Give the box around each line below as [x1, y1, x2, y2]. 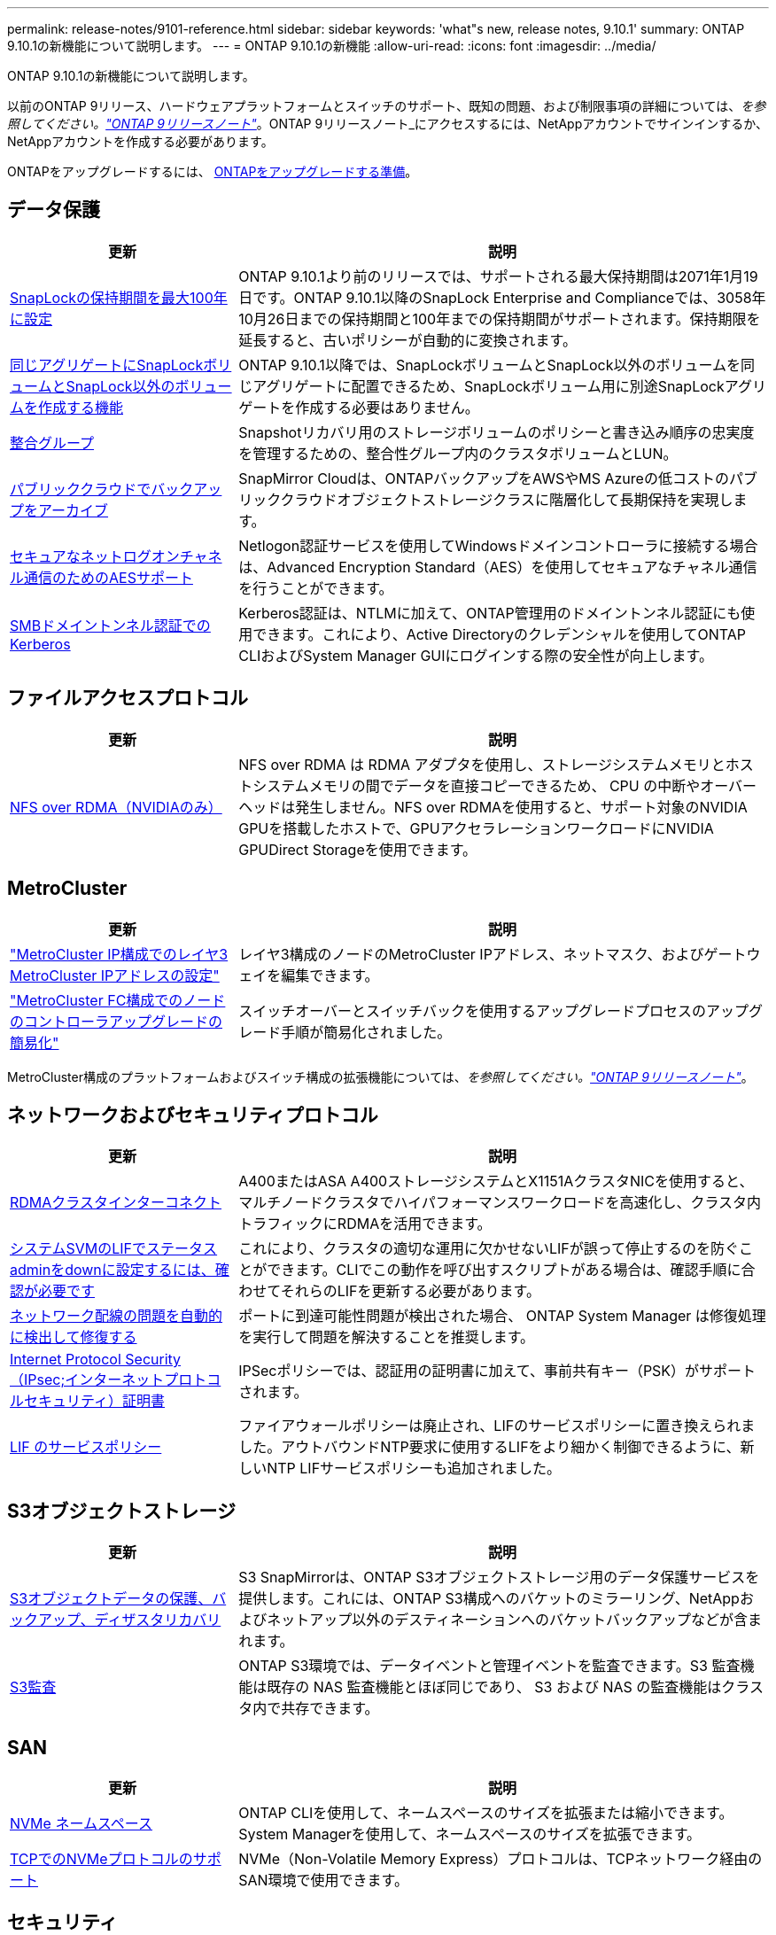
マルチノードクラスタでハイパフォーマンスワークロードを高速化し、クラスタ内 [238, 1193, 762, 1212]
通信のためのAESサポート [24, 568, 193, 587]
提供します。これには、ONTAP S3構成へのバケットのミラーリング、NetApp [238, 1589, 740, 1608]
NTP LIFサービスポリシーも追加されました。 [267, 1459, 562, 1478]
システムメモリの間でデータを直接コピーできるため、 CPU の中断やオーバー [252, 776, 757, 795]
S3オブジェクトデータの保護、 [10, 1589, 213, 1608]
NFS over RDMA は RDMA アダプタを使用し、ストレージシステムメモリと [238, 755, 726, 773]
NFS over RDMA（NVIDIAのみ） [10, 797, 222, 816]
